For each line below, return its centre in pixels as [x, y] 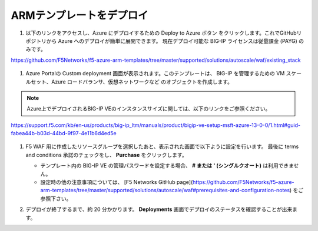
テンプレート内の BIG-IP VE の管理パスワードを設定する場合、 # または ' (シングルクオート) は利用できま [167, 166]
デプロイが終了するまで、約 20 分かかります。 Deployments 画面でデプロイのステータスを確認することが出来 [159, 209]
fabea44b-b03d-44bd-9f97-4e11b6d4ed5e [64, 133]
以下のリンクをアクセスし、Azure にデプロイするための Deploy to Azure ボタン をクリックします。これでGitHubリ [164, 33]
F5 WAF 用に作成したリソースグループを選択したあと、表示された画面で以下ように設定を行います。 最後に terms [162, 146]
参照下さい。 [56, 198]
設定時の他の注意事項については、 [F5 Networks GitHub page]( [117, 182]
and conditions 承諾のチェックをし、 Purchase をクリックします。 [107, 155]
